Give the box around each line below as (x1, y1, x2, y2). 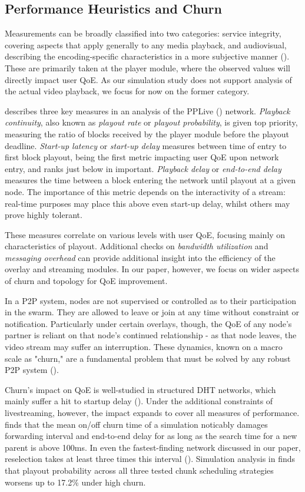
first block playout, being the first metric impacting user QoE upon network (5, 151, 279, 163)
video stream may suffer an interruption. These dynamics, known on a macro (5, 341, 283, 353)
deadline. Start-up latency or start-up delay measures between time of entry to (5, 139, 287, 151)
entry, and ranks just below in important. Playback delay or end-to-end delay (5, 162, 281, 174)
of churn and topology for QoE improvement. (5, 275, 168, 287)
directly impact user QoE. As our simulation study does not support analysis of (5, 73, 292, 85)
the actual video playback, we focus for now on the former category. (5, 85, 250, 97)
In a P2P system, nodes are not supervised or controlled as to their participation (5, 294, 296, 306)
